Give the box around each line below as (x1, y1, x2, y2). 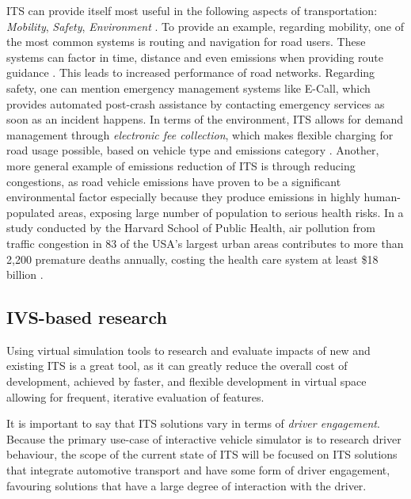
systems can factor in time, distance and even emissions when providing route (6, 48, 383, 65)
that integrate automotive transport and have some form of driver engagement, (6, 462, 390, 478)
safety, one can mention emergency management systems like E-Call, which (6, 79, 371, 96)
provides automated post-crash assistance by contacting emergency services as (6, 95, 385, 112)
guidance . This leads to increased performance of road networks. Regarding (6, 64, 375, 81)
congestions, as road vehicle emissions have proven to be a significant (6, 173, 341, 189)
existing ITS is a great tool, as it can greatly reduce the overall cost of (6, 357, 348, 374)
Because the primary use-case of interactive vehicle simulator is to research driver (6, 430, 401, 447)
